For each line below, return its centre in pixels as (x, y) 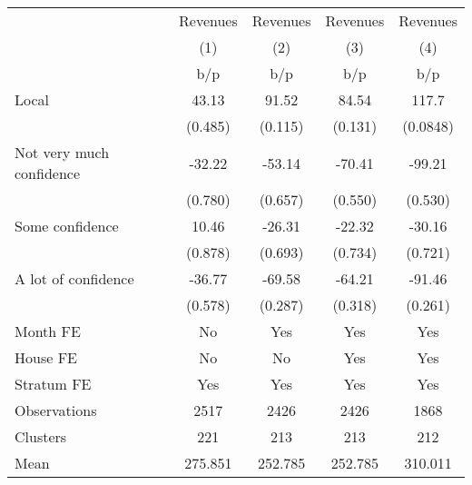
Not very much (62, 152)
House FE (46, 357)
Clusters (41, 436)
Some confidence (67, 226)
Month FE (48, 331)
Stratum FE (53, 384)
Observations (56, 410)
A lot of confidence (74, 278)
